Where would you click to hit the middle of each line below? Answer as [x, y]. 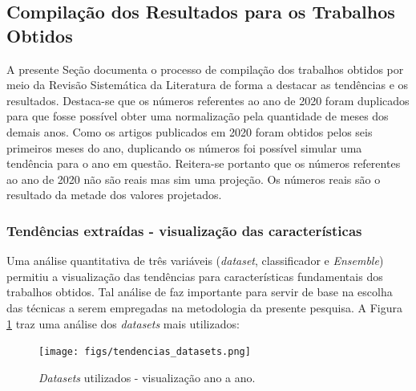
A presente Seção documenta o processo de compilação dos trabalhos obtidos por [205, 69]
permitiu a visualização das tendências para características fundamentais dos [195, 276]
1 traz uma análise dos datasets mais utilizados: [123, 323]
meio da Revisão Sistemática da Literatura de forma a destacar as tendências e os [208, 85]
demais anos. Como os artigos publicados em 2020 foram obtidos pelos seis [190, 131]
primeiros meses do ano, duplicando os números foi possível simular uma [184, 147]
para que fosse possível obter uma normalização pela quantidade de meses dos [198, 116]
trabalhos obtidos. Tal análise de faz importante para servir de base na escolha [200, 292]
